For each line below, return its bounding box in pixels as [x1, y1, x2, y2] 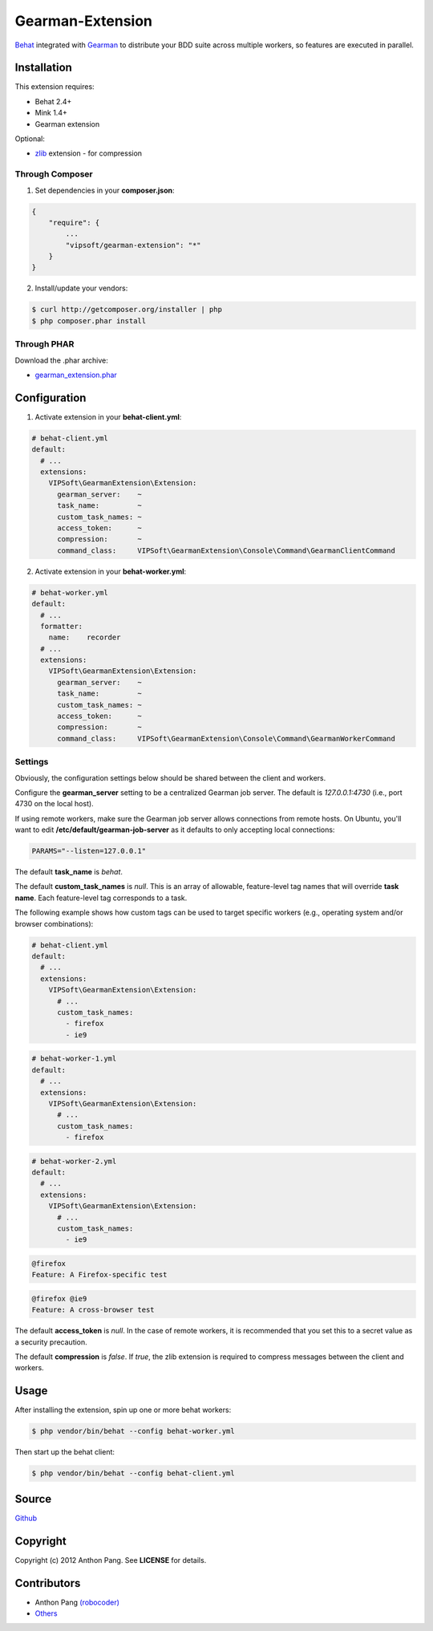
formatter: [40, 622, 83, 631]
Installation [14, 61, 72, 75]
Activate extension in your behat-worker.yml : [34, 566, 187, 576]
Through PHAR [14, 339, 75, 350]
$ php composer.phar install [31, 316, 147, 325]
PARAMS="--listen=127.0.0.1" [31, 846, 147, 856]
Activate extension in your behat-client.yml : [34, 412, 182, 421]
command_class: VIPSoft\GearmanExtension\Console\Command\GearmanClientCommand [57, 546, 396, 555]
